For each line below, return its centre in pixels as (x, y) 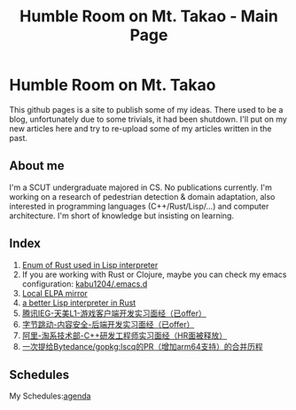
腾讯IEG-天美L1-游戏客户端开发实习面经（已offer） (114, 313)
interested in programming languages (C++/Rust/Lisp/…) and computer (139, 206)
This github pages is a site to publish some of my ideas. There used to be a (146, 109)
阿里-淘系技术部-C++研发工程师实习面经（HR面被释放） (125, 335)
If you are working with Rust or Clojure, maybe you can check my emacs (154, 274)
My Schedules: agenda (50, 396)
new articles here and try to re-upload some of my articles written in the (140, 128)
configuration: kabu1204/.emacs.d (85, 284)
